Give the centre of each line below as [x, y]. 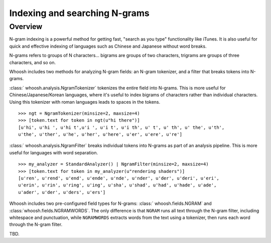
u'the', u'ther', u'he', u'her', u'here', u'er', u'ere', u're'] [100, 135]
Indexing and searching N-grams [80, 13]
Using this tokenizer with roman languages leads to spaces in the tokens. [85, 102]
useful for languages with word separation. [54, 152]
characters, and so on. [33, 62]
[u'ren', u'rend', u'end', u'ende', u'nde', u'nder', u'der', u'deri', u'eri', [119, 178]
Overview [26, 27]
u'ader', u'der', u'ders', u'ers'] [62, 192]
